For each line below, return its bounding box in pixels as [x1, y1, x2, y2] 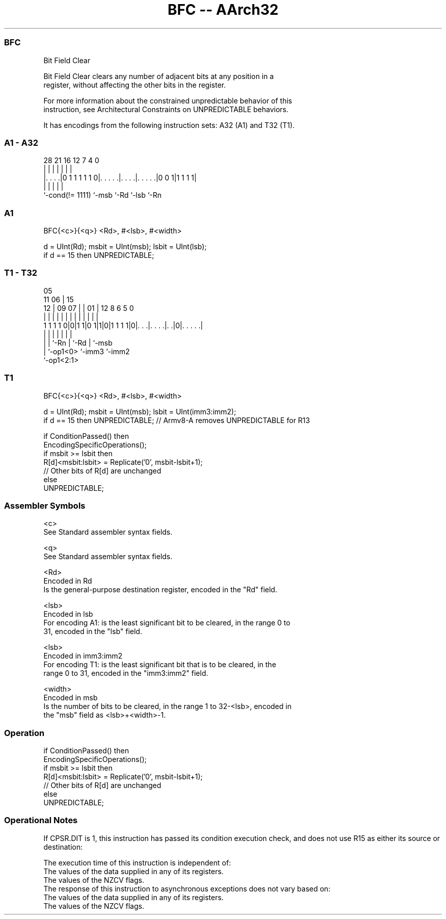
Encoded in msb [43, 693, 98, 702]
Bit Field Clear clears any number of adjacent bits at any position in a [43, 71, 274, 81]
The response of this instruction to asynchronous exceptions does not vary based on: [43, 884, 330, 893]
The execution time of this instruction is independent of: [43, 858, 231, 867]
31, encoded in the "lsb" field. [43, 627, 143, 636]
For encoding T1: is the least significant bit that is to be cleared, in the [43, 660, 276, 669]
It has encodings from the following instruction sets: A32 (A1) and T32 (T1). [43, 120, 295, 129]
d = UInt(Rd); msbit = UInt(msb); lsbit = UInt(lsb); [43, 242, 207, 251]
